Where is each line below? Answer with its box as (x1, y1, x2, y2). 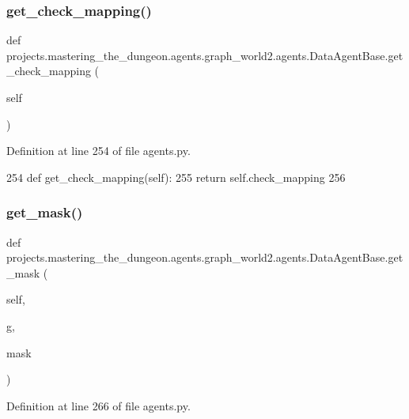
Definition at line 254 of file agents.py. (6, 142, 191, 159)
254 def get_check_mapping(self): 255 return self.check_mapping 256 (6, 168, 346, 185)
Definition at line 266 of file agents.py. (6, 397, 191, 413)
